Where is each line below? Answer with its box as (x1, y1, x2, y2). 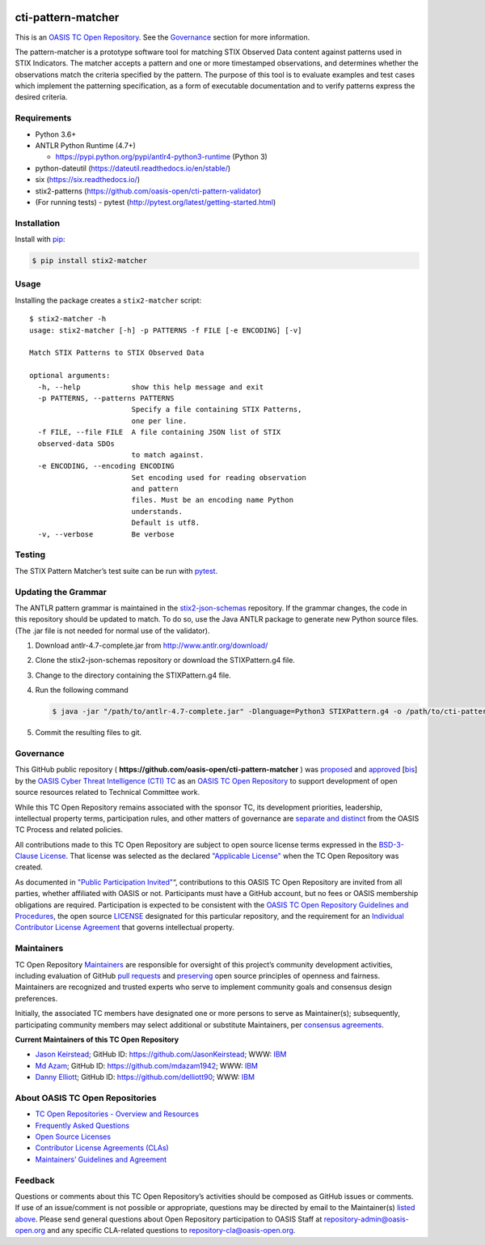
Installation (15, 217, 61, 228)
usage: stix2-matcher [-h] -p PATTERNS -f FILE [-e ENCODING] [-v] (29, 325, 302, 335)
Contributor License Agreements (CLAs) (35, 1143, 169, 1153)
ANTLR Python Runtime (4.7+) (35, 141, 137, 150)
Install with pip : (15, 235, 65, 244)
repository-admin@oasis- (323, 1214, 410, 1224)
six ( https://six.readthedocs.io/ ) (35, 175, 141, 185)
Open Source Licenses (35, 1132, 112, 1141)
